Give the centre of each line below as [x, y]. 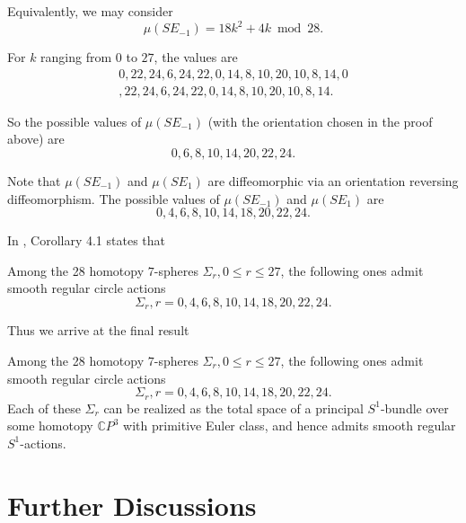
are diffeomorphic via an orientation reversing [333, 180]
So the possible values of [75, 121]
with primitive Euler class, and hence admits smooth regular [290, 425]
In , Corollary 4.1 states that [87, 240]
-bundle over [414, 408]
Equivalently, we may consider [90, 11]
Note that [34, 180]
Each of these [44, 408]
